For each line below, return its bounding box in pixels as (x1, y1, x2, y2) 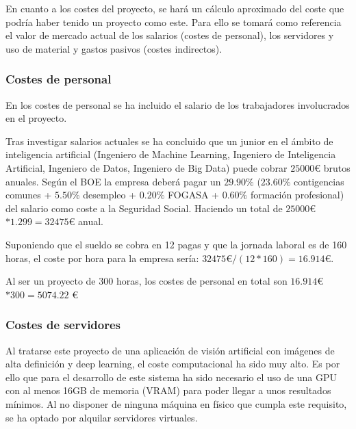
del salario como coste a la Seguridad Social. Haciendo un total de (5, 200, 283, 215)
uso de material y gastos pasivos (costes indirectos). (5, 41, 222, 55)
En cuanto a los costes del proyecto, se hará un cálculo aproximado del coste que (5, 1, 344, 15)
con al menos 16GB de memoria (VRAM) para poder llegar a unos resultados (5, 383, 331, 398)
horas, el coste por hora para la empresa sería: (5, 250, 199, 265)
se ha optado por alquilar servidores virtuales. (5, 410, 198, 424)
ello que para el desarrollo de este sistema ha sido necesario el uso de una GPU (5, 369, 337, 384)
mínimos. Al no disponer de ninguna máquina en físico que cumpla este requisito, (5, 396, 347, 411)
